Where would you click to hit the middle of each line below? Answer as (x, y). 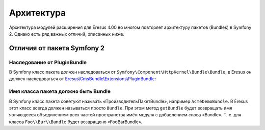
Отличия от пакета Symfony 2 (57, 48)
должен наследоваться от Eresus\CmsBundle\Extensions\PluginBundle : (83, 79)
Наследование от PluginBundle (48, 62)
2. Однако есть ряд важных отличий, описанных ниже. (67, 34)
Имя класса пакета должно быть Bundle (60, 91)
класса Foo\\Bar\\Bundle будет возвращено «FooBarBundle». (76, 122)
